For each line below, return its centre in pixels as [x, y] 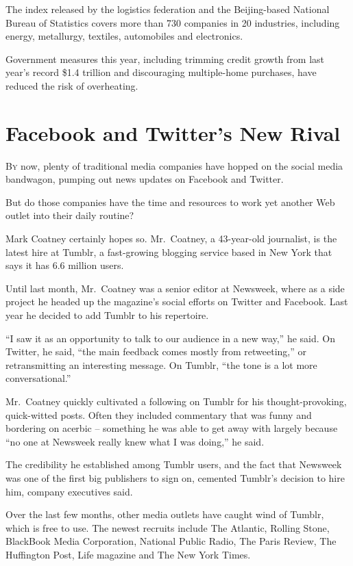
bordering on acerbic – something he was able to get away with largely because [172, 428]
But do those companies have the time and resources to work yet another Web [170, 202]
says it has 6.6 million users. [65, 265]
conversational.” [38, 378]
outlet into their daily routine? [70, 215]
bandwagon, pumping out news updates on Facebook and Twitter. [145, 179]
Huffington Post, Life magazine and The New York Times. [128, 554]
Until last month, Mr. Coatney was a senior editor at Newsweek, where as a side [175, 288]
